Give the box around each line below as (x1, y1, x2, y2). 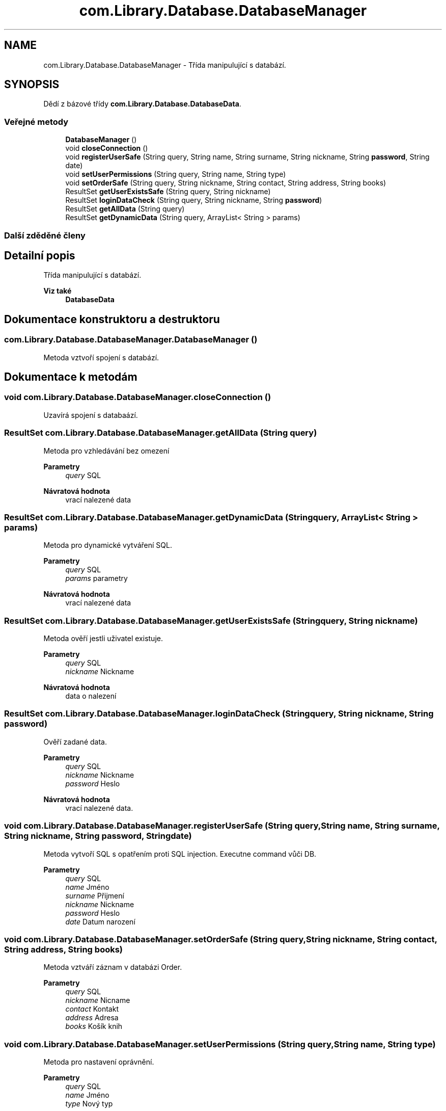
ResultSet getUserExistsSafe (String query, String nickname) (65, 187, 271, 196)
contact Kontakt (65, 1004, 119, 1014)
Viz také (43, 286, 72, 296)
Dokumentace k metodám (4, 371, 137, 384)
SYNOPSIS (4, 78, 60, 91)
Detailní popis (4, 249, 75, 262)
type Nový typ (65, 1099, 113, 1108)
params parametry (65, 574, 128, 583)
